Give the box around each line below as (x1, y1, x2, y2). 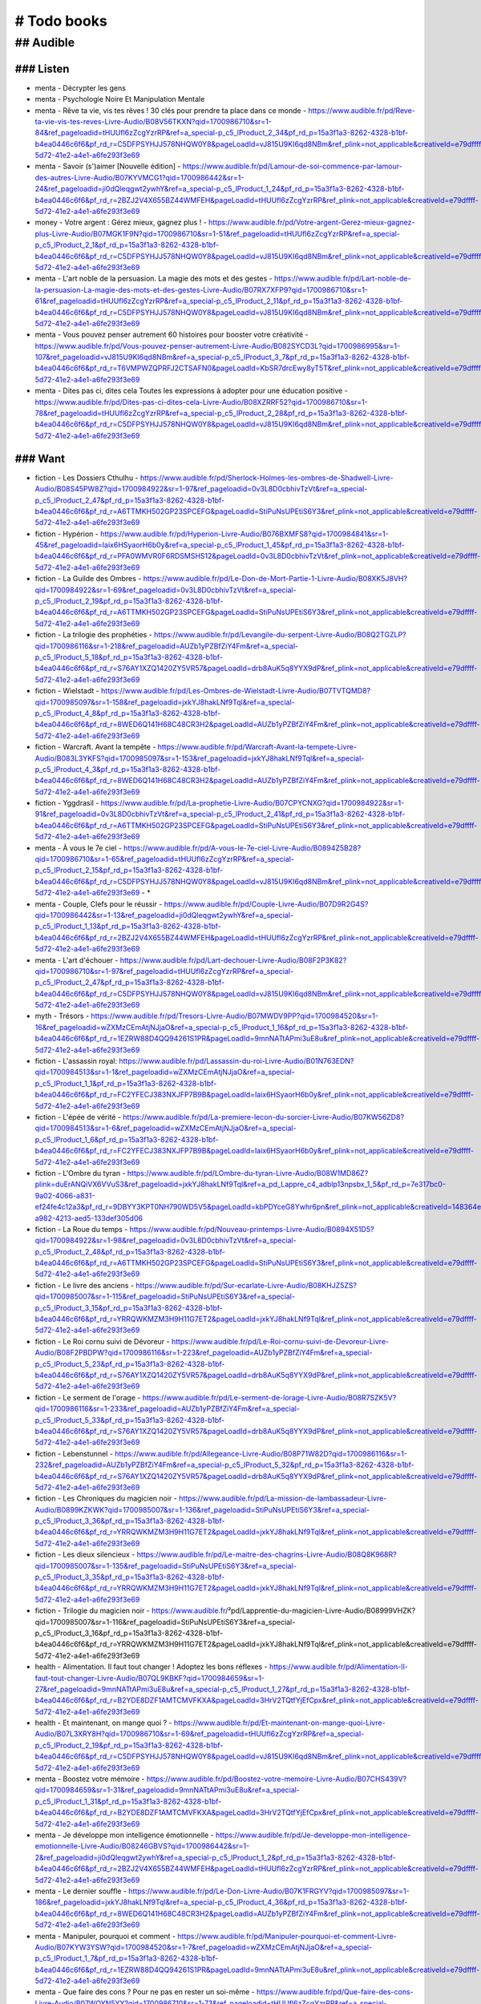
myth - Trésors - (34, 1011, 90, 1021)
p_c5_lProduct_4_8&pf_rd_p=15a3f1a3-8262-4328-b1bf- (34, 708, 221, 717)
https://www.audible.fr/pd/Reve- (308, 105, 416, 115)
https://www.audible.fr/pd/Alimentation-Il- (269, 1662, 409, 1671)
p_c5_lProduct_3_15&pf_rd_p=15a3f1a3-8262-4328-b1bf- (34, 1303, 224, 1312)
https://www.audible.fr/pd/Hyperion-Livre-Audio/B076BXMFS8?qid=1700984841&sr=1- (100, 529, 389, 539)
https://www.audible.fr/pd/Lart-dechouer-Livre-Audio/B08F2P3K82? (119, 955, 347, 965)
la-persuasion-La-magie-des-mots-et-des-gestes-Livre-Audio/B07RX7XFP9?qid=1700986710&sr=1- (34, 285, 369, 294)
